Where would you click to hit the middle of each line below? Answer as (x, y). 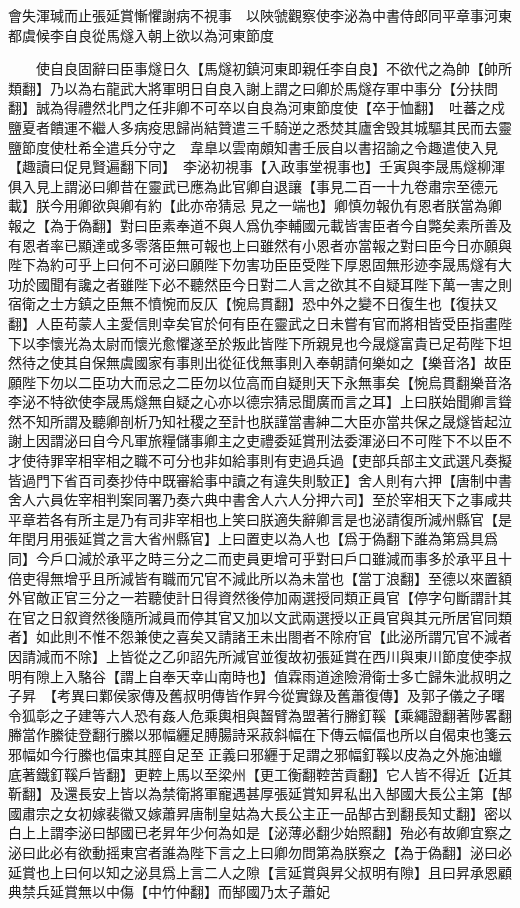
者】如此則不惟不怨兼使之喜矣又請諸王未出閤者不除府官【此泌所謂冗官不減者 (260, 636)
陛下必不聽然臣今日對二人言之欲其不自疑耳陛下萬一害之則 (322, 283)
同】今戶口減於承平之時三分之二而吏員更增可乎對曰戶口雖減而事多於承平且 (253, 558)
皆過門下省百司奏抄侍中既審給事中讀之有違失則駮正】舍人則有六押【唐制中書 (260, 479)
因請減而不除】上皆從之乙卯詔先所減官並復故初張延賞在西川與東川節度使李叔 (260, 656)
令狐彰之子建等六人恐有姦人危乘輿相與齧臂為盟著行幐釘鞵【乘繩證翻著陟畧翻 (260, 714)
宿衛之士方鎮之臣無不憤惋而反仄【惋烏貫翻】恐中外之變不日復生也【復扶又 (253, 303)
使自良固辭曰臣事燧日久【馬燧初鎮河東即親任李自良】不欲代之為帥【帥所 (273, 68)
